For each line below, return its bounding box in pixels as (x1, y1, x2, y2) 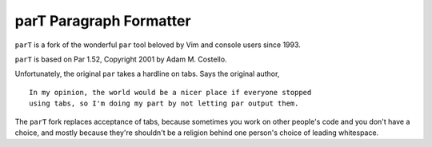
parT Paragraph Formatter (14, 12, 191, 30)
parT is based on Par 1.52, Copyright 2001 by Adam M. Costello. (14, 54, 227, 64)
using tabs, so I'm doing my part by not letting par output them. (29, 99, 299, 108)
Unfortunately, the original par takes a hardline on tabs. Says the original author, (14, 69, 280, 79)
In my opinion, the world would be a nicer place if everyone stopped (29, 88, 312, 97)
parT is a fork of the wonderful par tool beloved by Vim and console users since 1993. (14, 40, 302, 50)
